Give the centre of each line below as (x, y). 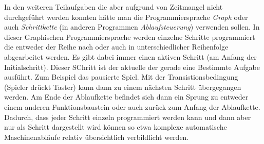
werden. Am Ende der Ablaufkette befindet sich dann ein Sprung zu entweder (126, 97)
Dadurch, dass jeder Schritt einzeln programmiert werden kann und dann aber (128, 117)
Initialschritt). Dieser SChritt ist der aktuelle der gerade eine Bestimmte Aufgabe (132, 67)
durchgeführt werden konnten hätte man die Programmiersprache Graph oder (126, 17)
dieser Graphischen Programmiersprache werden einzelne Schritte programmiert (130, 37)
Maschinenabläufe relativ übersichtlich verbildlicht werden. (97, 137)
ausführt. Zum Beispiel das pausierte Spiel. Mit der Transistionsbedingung (121, 77)
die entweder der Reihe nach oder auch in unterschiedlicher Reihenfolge (116, 47)
